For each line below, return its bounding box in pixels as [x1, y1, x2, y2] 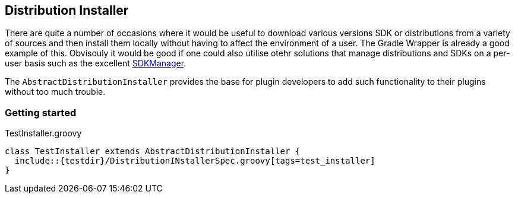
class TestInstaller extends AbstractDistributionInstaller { [5, 146, 301, 157]
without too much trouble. [5, 87, 106, 97]
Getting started [5, 106, 77, 119]
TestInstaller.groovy [5, 128, 82, 139]
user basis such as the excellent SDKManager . [5, 58, 187, 69]
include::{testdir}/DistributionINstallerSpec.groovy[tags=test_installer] [14, 156, 375, 166]
